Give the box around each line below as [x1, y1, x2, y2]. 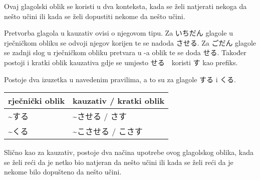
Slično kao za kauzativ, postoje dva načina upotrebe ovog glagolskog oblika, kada [4, 147, 254, 157]
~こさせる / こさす [73, 125, 143, 137]
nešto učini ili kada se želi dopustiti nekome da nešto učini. [4, 11, 185, 21]
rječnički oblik [8, 95, 65, 107]
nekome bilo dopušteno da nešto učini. [4, 166, 122, 177]
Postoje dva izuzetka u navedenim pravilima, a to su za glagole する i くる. [4, 74, 236, 84]
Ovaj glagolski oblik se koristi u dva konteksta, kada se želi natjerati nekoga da [4, 1, 247, 11]
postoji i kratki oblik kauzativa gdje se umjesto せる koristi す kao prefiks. [4, 57, 238, 67]
